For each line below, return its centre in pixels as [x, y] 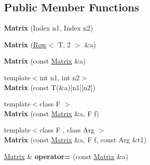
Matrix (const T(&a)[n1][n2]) [50, 87]
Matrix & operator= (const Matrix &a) [66, 156]
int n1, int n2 [60, 77]
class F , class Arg [67, 130]
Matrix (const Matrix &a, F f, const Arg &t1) [75, 139]
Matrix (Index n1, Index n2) [49, 28]
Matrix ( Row [25, 44]
